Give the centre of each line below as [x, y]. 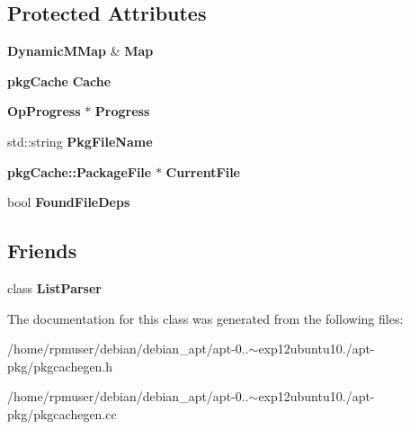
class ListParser [54, 287]
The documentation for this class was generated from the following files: [205, 318]
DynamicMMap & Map [80, 51]
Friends [42, 251]
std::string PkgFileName [80, 141]
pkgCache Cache [59, 81]
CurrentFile [203, 171]
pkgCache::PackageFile [80, 171]
